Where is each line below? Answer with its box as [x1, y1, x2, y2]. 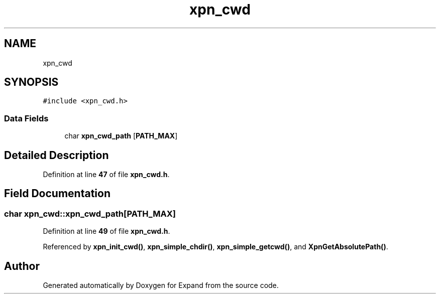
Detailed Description [4, 148, 109, 162]
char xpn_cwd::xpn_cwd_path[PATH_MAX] [4, 208, 176, 219]
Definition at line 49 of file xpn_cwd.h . [43, 227, 170, 236]
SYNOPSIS [4, 76, 59, 89]
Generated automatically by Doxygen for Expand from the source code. [43, 281, 279, 290]
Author [4, 259, 40, 272]
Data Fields [4, 113, 49, 123]
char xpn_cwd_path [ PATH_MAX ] [64, 131, 178, 140]
